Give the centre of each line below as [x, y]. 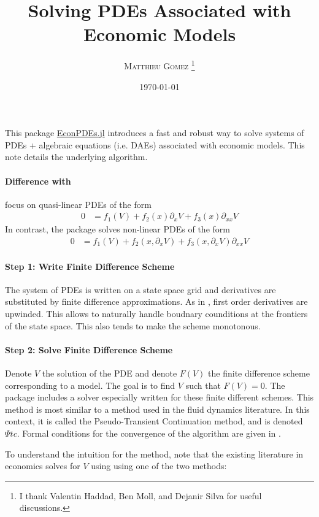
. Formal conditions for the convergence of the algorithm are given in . [149, 433]
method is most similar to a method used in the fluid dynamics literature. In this [157, 409]
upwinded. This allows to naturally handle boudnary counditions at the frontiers [156, 313]
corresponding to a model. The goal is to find [90, 385]
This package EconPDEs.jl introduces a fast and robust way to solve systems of [155, 133]
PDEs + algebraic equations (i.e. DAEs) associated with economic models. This [155, 144]
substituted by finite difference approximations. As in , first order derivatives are [156, 301]
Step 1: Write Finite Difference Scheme [90, 266]
